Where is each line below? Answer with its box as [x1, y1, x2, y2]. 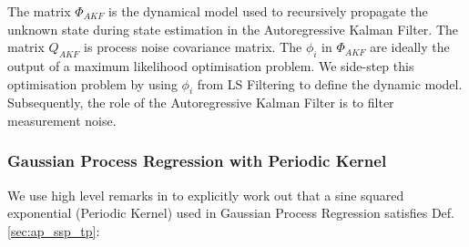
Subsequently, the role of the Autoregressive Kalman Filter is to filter [7, 93, 394, 112]
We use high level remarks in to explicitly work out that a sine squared [7, 185, 404, 204]
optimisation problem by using [7, 74, 178, 93]
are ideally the [370, 37, 450, 57]
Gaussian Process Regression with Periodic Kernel [7, 149, 387, 172]
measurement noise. [7, 110, 117, 129]
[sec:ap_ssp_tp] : [7, 221, 100, 240]
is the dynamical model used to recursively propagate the [108, 2, 428, 20]
